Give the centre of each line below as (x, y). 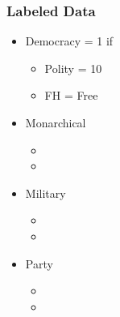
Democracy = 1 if (69, 41)
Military (46, 193)
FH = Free (71, 95)
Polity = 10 (73, 68)
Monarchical (56, 122)
